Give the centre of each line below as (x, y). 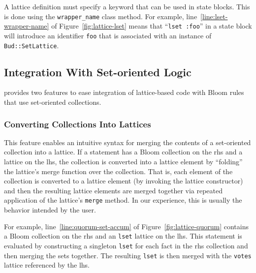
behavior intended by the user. (50, 210)
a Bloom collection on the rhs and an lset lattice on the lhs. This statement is (123, 236)
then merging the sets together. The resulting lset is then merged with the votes (128, 255)
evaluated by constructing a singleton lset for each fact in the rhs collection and (126, 245)
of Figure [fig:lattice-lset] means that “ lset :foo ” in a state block (152, 26)
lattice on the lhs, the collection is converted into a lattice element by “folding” (123, 162)
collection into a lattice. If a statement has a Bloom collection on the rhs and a (123, 152)
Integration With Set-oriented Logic (98, 72)
